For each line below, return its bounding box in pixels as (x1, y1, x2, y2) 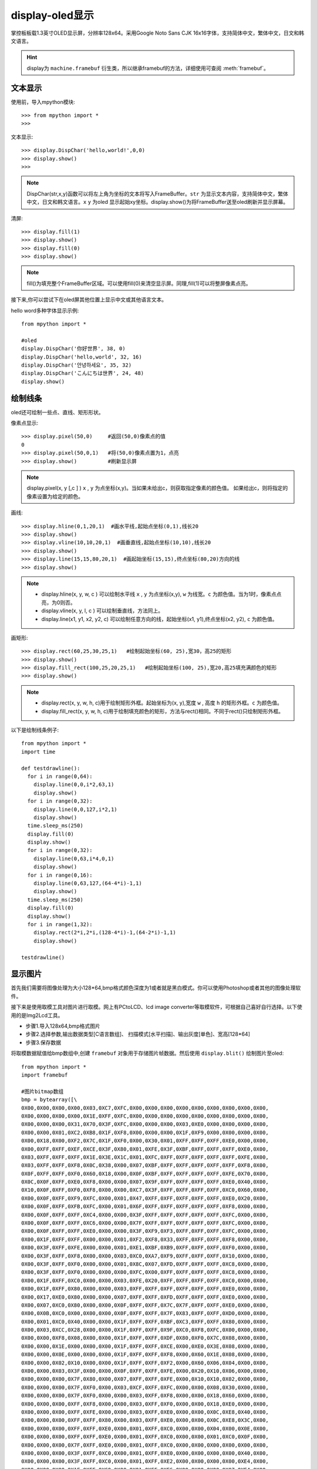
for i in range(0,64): (27, 773, 93, 780)
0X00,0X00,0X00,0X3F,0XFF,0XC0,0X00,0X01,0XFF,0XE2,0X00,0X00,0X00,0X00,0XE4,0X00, (21, 1458, 269, 1465)
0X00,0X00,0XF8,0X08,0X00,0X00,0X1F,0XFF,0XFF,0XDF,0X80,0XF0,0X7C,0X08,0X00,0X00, (21, 1334, 269, 1341)
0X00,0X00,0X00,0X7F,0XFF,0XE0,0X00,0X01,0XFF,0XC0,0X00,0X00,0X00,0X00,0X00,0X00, (21, 1441, 269, 1448)
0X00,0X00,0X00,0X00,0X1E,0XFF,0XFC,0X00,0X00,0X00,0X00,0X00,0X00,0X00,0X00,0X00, (21, 1112, 269, 1119)
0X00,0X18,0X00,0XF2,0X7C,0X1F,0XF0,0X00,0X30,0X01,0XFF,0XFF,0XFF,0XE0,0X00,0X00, (21, 1138, 269, 1144)
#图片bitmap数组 (21, 1088, 64, 1095)
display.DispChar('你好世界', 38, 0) (21, 346, 126, 352)
